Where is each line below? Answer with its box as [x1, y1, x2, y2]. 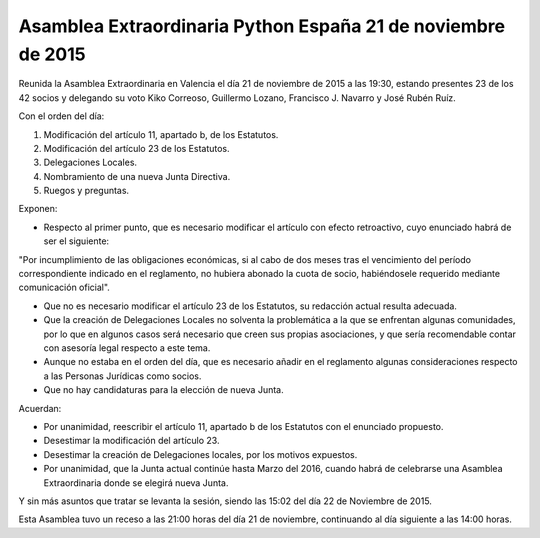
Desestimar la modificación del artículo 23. [43, 435, 220, 447]
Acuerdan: [18, 402, 62, 414]
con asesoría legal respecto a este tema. [43, 341, 211, 354]
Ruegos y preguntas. [43, 185, 130, 197]
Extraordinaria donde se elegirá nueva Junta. [43, 476, 229, 489]
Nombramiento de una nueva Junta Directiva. [43, 170, 231, 182]
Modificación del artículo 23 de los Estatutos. [43, 142, 230, 154]
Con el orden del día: [18, 110, 105, 122]
